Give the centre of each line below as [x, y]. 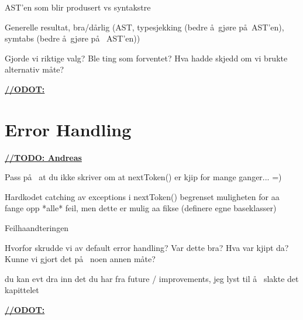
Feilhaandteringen [37, 228]
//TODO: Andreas [43, 157]
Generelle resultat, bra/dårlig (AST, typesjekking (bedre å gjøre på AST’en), [144, 27]
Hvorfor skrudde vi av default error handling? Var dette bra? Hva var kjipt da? [147, 247]
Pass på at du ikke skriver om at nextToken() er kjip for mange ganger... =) [143, 177]
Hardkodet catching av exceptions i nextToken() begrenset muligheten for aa [142, 196]
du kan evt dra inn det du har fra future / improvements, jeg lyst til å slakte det [152, 278]
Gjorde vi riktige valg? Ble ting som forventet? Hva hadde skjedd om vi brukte [146, 58]
